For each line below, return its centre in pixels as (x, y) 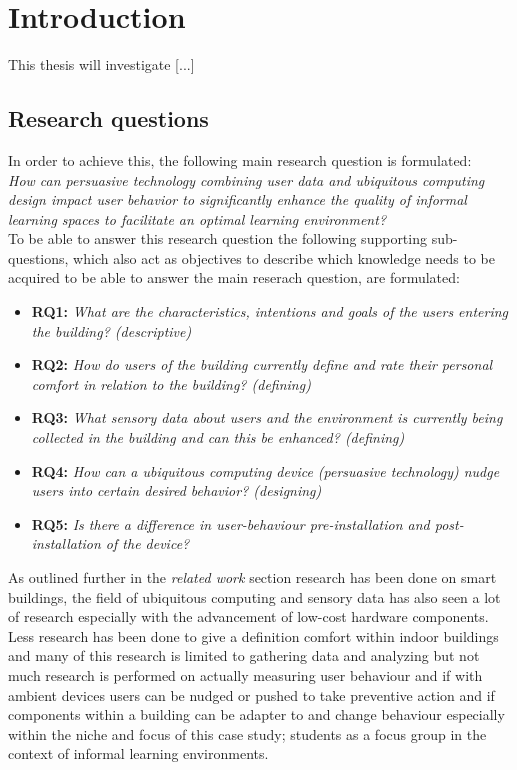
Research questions (108, 118)
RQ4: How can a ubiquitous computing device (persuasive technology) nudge (265, 470)
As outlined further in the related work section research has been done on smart (252, 577)
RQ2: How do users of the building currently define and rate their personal (262, 364)
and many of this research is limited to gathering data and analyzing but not (244, 655)
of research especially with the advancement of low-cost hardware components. (248, 616)
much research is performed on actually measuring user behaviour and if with (245, 674)
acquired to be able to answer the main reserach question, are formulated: (234, 277)
